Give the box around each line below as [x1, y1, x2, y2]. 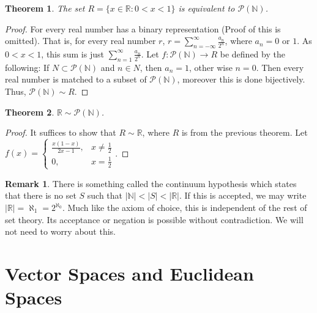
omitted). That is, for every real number [5, 34, 156, 47]
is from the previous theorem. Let [181, 126, 308, 139]
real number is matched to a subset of [5, 73, 147, 86]
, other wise [189, 61, 233, 73]
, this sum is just [41, 47, 104, 60]
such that [87, 189, 123, 202]
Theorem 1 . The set [5, 2, 85, 14]
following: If [5, 61, 50, 73]
